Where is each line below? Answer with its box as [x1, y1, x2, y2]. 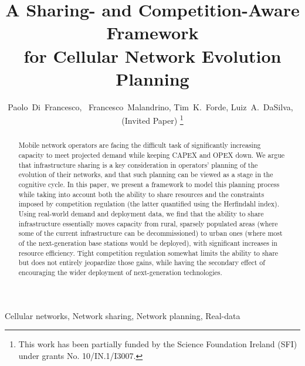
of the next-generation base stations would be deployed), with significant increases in [18, 238, 277, 248]
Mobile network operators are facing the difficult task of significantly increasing [18, 140, 261, 150]
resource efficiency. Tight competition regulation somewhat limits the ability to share [18, 248, 279, 257]
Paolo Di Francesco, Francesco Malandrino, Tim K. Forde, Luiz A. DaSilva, [8, 100, 293, 113]
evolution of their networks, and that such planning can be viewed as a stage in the [18, 170, 273, 179]
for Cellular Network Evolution [23, 43, 282, 67]
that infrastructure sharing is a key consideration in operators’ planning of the [18, 160, 258, 170]
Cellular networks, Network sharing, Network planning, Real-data [5, 309, 240, 321]
